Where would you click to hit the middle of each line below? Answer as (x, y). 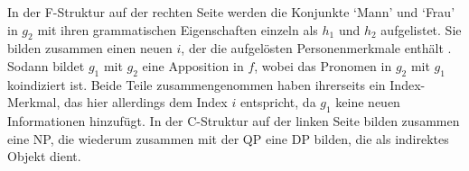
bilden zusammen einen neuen (90, 48)
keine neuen (368, 102)
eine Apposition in (193, 65)
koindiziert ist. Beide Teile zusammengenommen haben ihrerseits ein (197, 84)
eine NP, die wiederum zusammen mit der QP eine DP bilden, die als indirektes (228, 138)
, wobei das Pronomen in (323, 65)
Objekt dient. (44, 156)
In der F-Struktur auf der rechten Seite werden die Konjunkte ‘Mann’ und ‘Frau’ (231, 12)
